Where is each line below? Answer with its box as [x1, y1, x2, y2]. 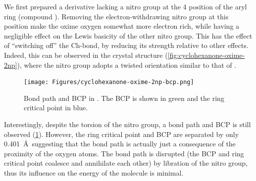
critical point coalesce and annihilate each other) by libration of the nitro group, [4, 158, 248, 168]
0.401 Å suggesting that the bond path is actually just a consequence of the [4, 138, 236, 149]
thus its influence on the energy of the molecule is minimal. [4, 167, 184, 178]
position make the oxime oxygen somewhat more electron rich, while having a [4, 21, 240, 31]
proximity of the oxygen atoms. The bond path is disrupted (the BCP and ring [4, 148, 244, 158]
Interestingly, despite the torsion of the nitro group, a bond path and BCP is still [4, 119, 251, 129]
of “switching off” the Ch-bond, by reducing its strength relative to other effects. [4, 40, 249, 50]
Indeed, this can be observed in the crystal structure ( [4, 49, 168, 60]
